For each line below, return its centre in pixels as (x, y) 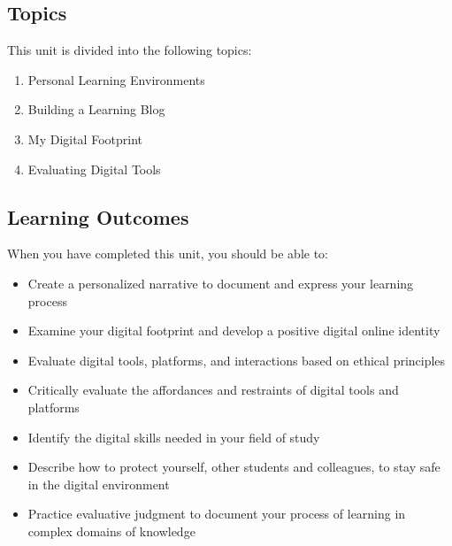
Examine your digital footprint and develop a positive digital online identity (234, 331)
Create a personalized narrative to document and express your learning (221, 283)
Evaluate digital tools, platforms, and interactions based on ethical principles (237, 360)
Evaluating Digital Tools (94, 169)
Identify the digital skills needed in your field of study (174, 437)
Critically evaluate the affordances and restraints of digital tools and (213, 390)
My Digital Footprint (85, 138)
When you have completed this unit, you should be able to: (168, 254)
